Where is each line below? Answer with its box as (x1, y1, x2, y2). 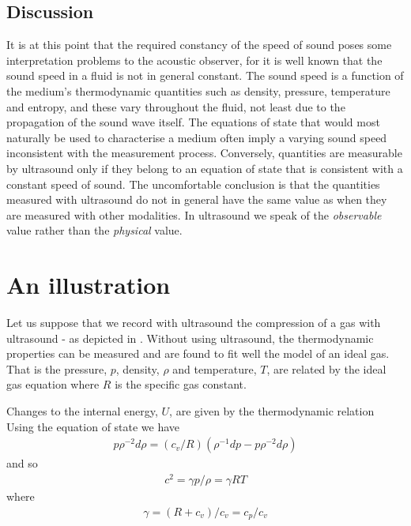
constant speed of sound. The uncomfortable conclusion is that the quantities (6, 175, 380, 192)
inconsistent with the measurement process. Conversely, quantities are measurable (6, 145, 402, 161)
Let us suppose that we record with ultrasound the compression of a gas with (6, 314, 381, 331)
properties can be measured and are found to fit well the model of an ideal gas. (6, 345, 390, 362)
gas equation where (6, 376, 100, 393)
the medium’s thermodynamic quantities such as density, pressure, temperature (6, 82, 390, 99)
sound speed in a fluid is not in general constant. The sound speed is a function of (6, 67, 404, 84)
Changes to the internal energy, (6, 403, 158, 419)
